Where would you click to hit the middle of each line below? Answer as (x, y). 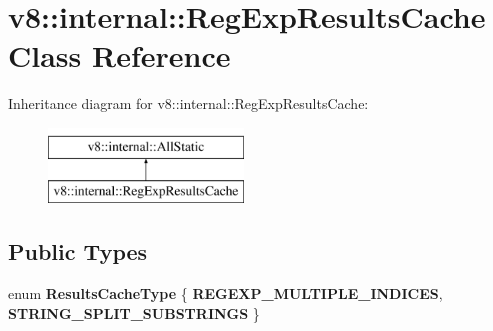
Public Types (78, 251)
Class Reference (119, 55)
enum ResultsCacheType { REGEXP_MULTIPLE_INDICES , (225, 293)
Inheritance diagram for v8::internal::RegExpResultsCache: (188, 103)
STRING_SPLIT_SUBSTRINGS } (134, 312)
